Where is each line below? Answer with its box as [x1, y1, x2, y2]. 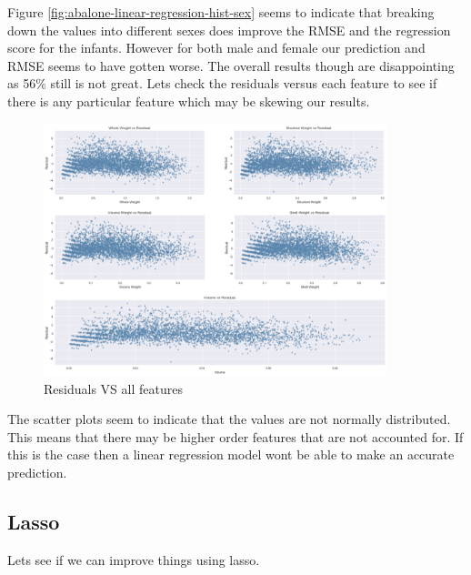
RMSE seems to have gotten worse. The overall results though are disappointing [7, 55, 455, 75]
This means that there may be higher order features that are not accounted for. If [7, 427, 464, 446]
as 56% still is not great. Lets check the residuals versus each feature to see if [7, 74, 437, 93]
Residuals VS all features [44, 378, 183, 398]
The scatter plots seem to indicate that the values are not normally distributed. [7, 409, 451, 429]
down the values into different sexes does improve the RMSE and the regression [7, 20, 451, 39]
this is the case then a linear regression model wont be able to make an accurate [7, 445, 455, 464]
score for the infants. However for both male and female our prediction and [7, 38, 426, 57]
